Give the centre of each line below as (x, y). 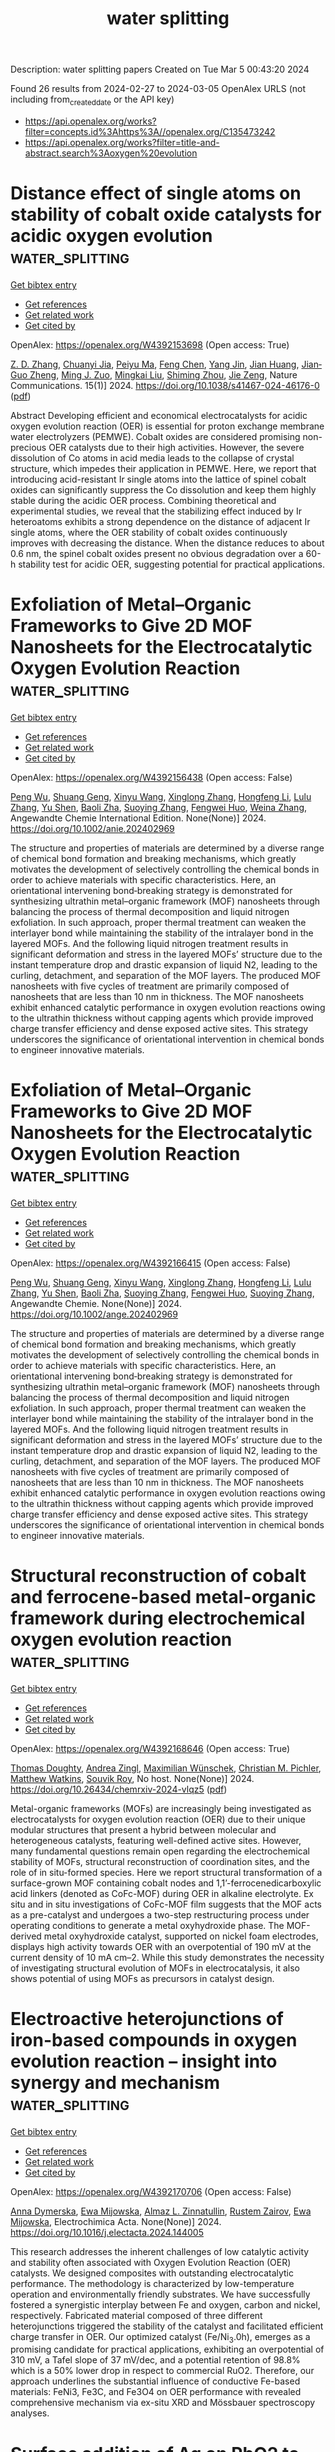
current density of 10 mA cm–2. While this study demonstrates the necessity (167, 1957)
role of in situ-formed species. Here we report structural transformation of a (166, 1872)
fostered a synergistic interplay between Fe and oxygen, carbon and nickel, (165, 2304)
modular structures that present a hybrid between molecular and (143, 1829)
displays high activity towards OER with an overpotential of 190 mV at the (161, 1946)
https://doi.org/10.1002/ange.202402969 (94, 1314)
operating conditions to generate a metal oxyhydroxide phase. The (147, 1925)
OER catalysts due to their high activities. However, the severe (176, 447)
